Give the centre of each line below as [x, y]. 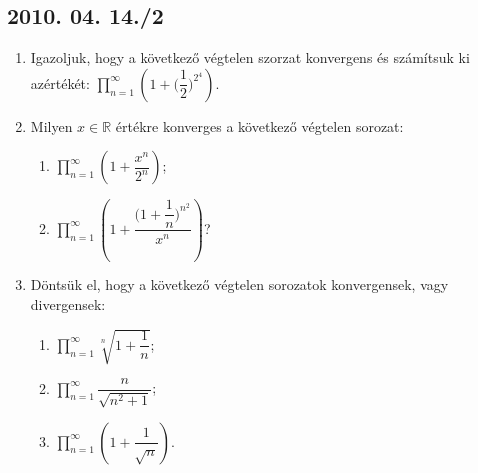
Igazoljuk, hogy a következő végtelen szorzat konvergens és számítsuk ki [250, 57]
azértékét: [60, 82]
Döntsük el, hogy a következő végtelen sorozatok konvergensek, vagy [239, 284]
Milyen [51, 125]
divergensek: [68, 304]
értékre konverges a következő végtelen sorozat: [259, 125]
